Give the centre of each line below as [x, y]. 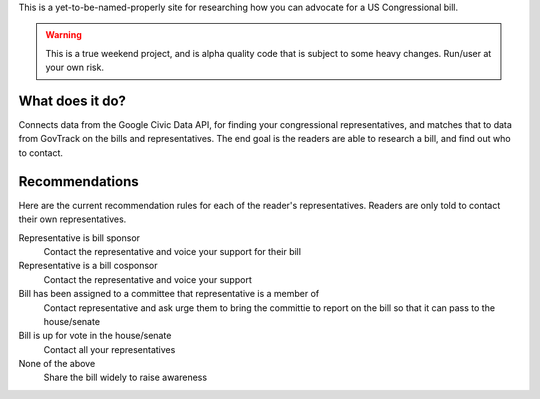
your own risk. [75, 67]
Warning [63, 35]
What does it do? [72, 100]
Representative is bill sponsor [79, 237]
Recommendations [78, 181]
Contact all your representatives [109, 349]
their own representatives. [72, 219]
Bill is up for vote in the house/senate [95, 336]
